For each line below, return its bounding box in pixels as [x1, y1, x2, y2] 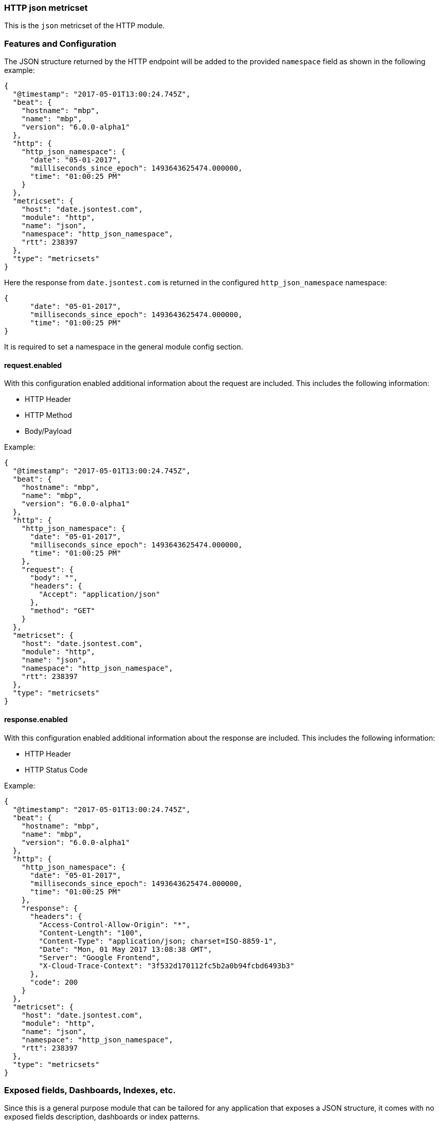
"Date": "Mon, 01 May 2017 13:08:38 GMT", [39, 945, 212, 953]
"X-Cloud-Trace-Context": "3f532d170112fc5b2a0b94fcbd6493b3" [39, 961, 295, 970]
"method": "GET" [30, 607, 96, 615]
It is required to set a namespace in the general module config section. [4, 342, 243, 352]
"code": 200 [30, 978, 78, 986]
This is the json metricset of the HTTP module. [4, 21, 165, 30]
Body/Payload [25, 427, 72, 436]
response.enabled [4, 714, 68, 724]
